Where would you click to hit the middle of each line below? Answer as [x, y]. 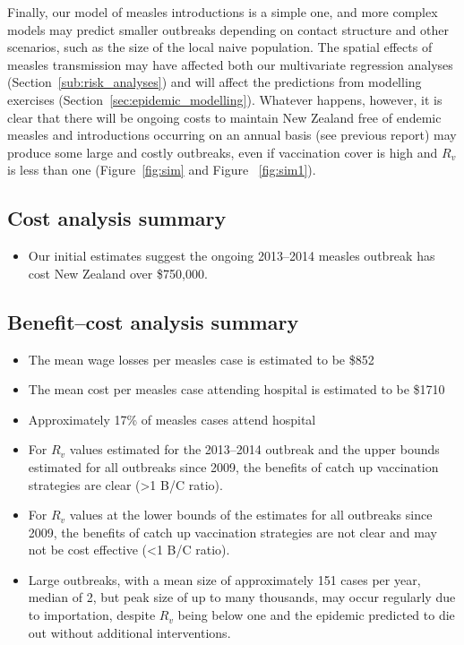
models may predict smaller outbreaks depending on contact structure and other [228, 29]
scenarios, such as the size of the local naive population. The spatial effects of [220, 47]
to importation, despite [92, 615]
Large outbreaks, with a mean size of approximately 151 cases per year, [224, 579]
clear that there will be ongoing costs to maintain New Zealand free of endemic [224, 117]
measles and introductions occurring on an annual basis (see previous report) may [232, 135]
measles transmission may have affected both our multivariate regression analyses [230, 64]
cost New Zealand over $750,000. [118, 273]
